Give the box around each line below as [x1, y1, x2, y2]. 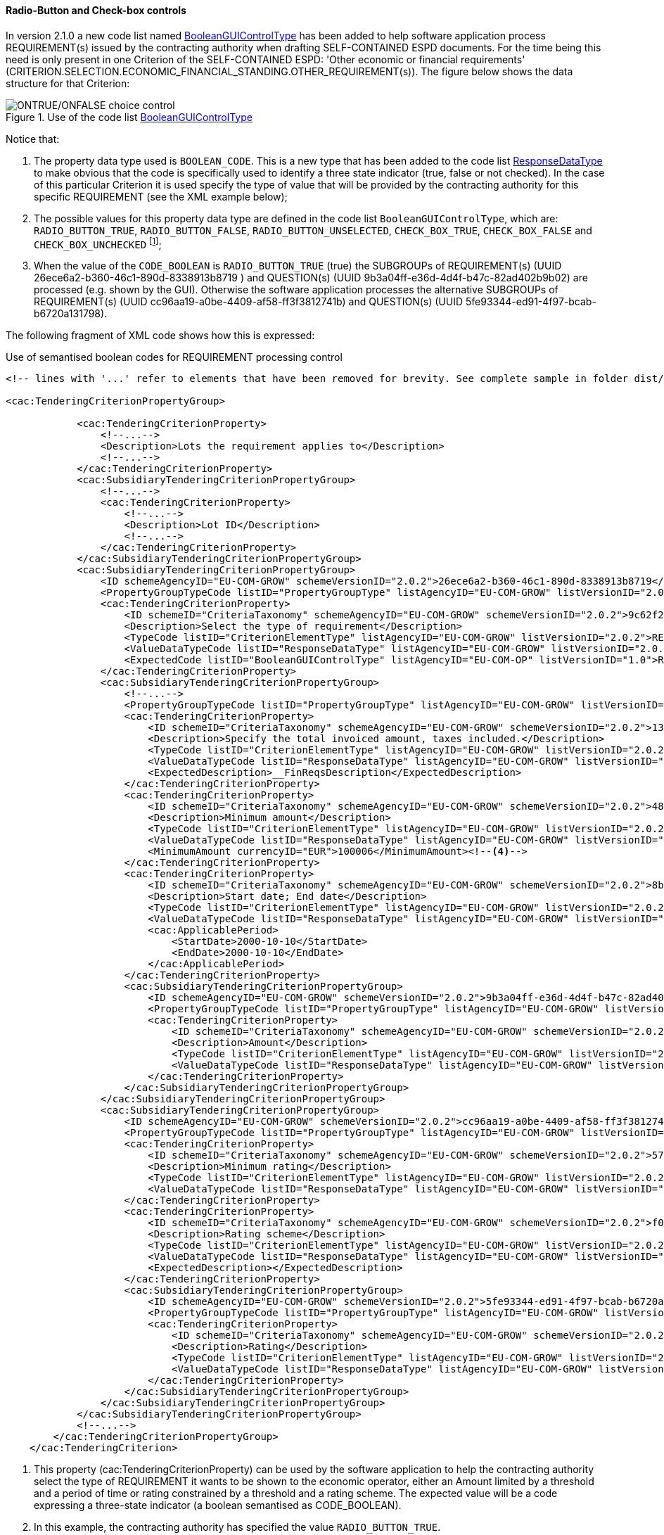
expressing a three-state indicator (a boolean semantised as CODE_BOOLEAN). [34, 1499, 402, 1512]
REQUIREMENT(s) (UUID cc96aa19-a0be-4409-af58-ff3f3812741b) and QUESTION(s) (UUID [34, 295, 464, 308]
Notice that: [6, 132, 60, 145]
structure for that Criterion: [6, 77, 130, 89]
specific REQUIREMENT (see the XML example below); [34, 190, 288, 203]
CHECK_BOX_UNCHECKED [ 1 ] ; [34, 236, 162, 250]
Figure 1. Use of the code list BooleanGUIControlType [6, 110, 253, 123]
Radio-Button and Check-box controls [6, 4, 186, 16]
